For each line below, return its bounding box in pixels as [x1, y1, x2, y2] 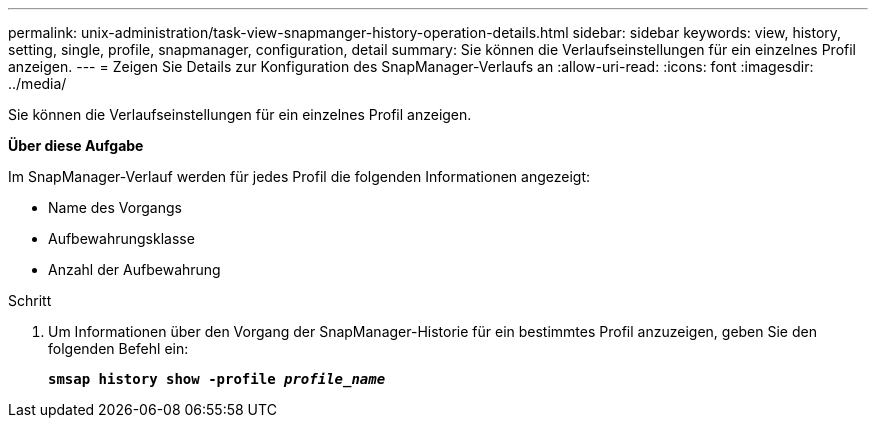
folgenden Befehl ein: [48, 340, 189, 357]
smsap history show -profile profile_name [48, 371, 386, 387]
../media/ [8, 75, 67, 92]
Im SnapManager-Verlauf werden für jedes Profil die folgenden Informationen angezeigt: [8, 168, 590, 185]
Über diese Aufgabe [8, 137, 144, 154]
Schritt [8, 292, 52, 309]
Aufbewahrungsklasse [48, 230, 195, 247]
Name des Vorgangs [48, 199, 182, 216]
